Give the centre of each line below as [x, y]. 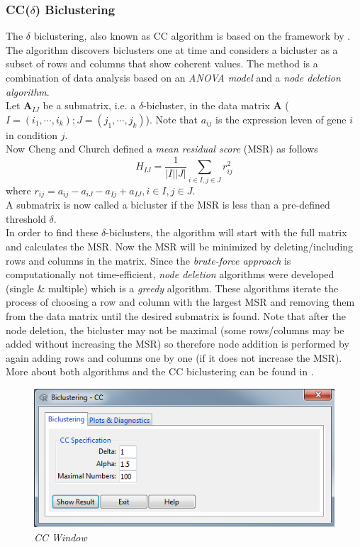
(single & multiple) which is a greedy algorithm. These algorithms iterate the [172, 288]
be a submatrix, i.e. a [89, 105]
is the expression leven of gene [281, 119]
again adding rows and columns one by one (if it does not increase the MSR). [174, 357]
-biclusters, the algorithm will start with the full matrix [226, 232]
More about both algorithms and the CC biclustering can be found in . [160, 371]
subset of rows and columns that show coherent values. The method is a [162, 63]
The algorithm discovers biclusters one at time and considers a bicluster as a [172, 49]
